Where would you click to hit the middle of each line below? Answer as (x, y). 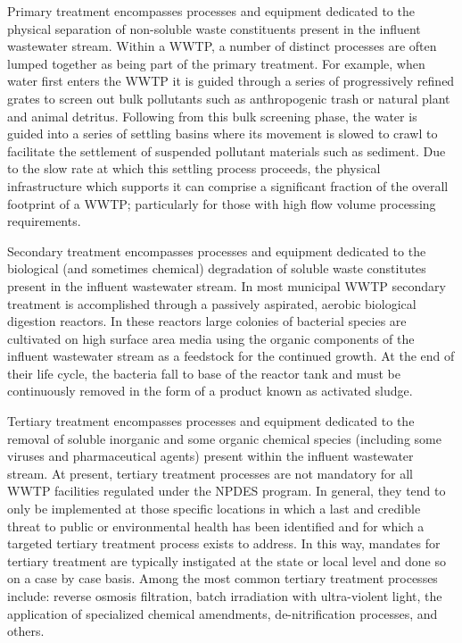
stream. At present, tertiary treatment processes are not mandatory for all (210, 473)
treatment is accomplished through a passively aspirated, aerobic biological (212, 303)
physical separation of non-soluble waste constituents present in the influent (214, 28)
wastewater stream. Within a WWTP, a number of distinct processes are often (222, 46)
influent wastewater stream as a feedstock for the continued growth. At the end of (231, 356)
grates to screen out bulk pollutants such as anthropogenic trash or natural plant (229, 98)
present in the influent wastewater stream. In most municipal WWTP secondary (227, 285)
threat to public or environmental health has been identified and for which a (216, 526)
